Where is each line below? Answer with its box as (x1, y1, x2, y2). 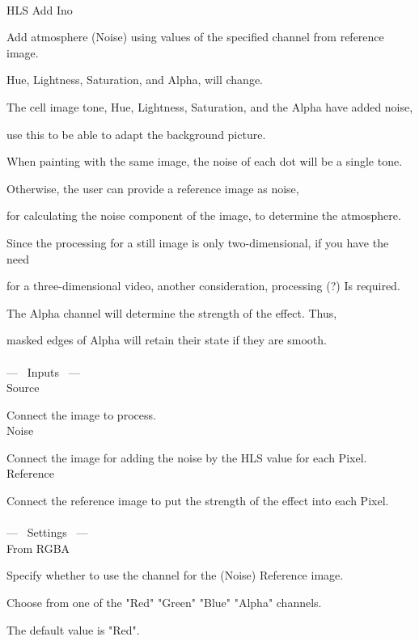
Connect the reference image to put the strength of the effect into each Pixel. (6, 492, 389, 509)
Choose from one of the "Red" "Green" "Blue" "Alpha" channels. (6, 594, 322, 611)
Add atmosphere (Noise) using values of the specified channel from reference (6, 28, 384, 45)
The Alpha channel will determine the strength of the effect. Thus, (6, 304, 337, 321)
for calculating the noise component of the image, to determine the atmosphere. (6, 207, 401, 224)
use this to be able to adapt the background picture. (6, 125, 266, 142)
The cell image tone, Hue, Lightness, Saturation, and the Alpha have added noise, (6, 98, 413, 115)
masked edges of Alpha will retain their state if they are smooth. (6, 331, 327, 348)
